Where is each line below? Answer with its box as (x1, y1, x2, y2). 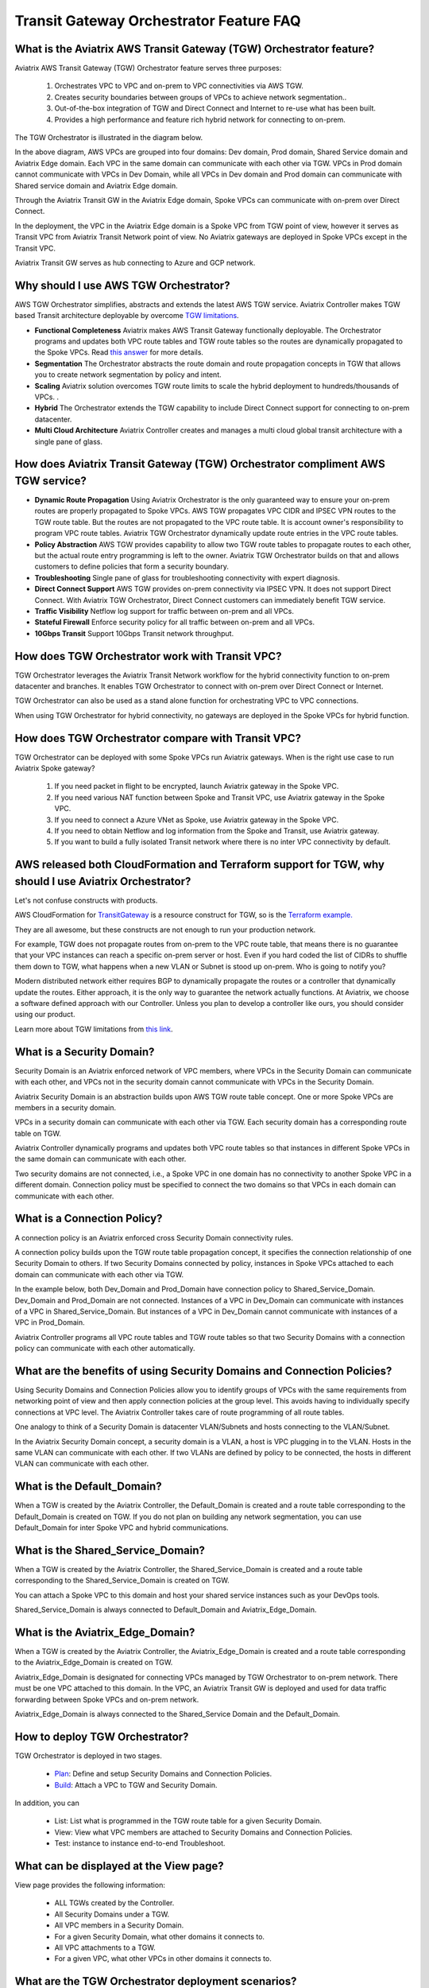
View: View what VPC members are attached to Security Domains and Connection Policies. (54, 1827, 353, 1837)
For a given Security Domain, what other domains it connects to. (54, 1932, 265, 1941)
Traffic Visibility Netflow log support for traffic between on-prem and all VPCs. (34, 606, 294, 615)
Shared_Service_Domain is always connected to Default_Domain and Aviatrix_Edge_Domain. (14, 1605, 317, 1614)
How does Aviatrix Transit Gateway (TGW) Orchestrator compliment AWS (14, 457, 385, 471)
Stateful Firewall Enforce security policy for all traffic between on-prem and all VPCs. (34, 617, 315, 627)
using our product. (14, 1010, 75, 1019)
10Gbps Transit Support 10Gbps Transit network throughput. (34, 628, 234, 638)
